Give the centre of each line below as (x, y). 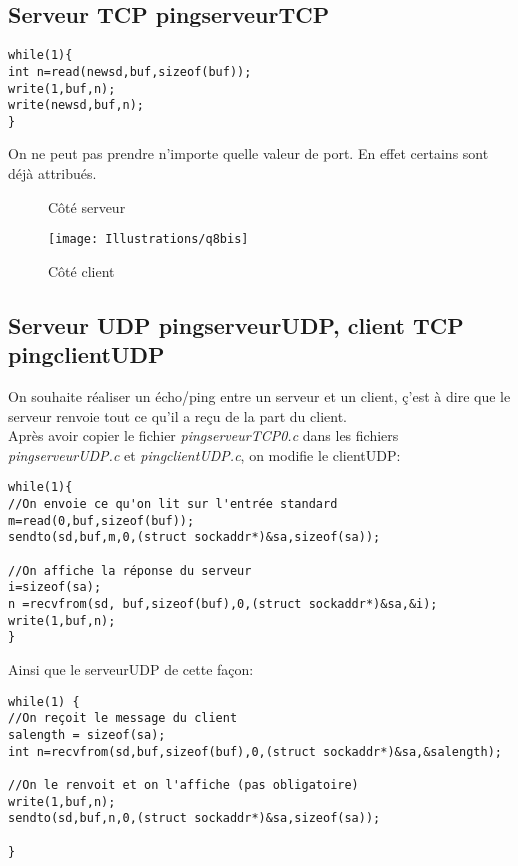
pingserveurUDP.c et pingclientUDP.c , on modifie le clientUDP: (204, 454)
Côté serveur (87, 206)
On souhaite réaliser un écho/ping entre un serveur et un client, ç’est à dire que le (259, 396)
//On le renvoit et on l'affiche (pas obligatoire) (183, 784)
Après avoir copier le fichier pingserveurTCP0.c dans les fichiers (203, 435)
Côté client (81, 270)
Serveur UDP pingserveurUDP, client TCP (236, 324)
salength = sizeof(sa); (87, 734)
